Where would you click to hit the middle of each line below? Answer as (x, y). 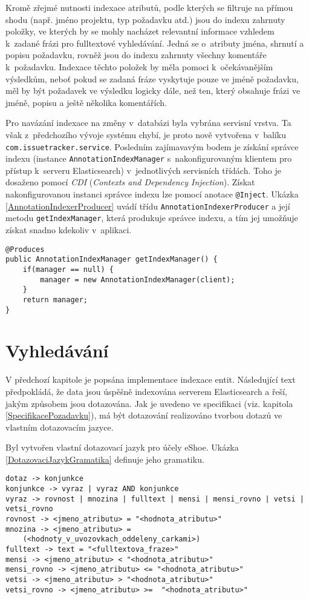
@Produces (25, 249)
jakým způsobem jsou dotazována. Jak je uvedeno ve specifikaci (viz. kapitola (149, 403)
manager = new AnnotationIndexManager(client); (138, 280)
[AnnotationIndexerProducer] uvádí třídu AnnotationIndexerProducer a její (148, 206)
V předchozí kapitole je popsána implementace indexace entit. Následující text (151, 379)
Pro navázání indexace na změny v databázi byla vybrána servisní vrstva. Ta (148, 123)
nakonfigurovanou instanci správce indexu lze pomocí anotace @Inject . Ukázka (152, 194)
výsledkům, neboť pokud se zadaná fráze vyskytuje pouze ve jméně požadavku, (152, 78)
